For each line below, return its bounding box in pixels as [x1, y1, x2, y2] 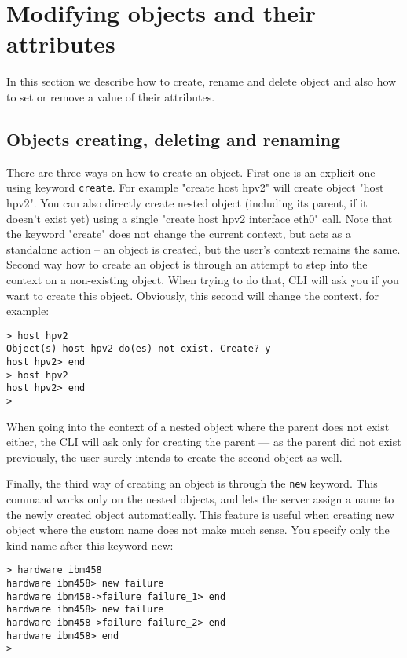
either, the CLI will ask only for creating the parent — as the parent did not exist [6, 433, 401, 450]
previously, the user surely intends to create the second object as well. [6, 448, 343, 465]
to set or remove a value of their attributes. [6, 88, 215, 104]
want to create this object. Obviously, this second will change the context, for [6, 287, 379, 303]
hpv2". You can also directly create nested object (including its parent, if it [6, 194, 368, 210]
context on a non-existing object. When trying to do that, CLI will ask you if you [6, 271, 399, 287]
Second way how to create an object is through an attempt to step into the [6, 256, 368, 272]
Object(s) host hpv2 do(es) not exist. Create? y [6, 343, 271, 355]
